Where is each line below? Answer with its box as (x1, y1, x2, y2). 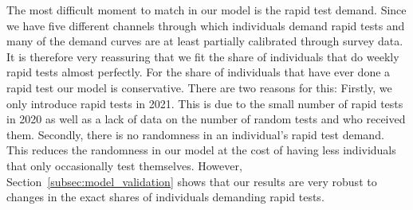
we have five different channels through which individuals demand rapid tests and (6, 17, 405, 33)
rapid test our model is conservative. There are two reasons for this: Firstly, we (6, 79, 392, 95)
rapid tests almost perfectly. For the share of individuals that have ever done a (6, 64, 391, 80)
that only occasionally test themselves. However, (6, 157, 242, 173)
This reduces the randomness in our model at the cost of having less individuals (6, 142, 396, 158)
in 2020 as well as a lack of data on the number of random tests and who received (6, 111, 406, 127)
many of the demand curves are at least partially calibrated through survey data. (6, 33, 403, 49)
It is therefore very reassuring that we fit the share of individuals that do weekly (6, 48, 399, 64)
